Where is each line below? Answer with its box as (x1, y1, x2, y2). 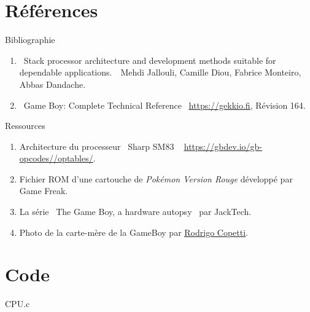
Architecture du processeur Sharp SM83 (19, 139, 174, 152)
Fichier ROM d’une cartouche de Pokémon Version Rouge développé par (19, 172, 293, 185)
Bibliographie (5, 33, 55, 46)
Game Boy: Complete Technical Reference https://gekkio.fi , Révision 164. (23, 98, 306, 111)
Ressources (5, 119, 45, 132)
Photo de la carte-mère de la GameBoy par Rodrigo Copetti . (19, 225, 249, 238)
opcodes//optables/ (19, 152, 93, 165)
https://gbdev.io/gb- (184, 139, 263, 152)
